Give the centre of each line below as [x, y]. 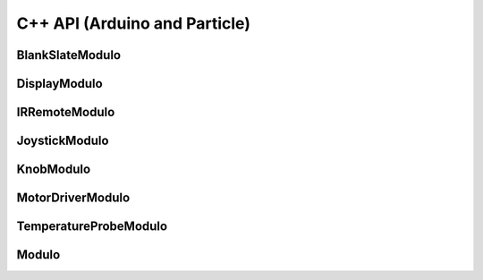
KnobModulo [54, 170]
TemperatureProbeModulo [92, 227]
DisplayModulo [59, 84]
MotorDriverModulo [73, 198]
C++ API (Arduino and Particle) [133, 23]
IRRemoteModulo [66, 112]
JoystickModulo [63, 141]
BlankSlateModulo [68, 55]
